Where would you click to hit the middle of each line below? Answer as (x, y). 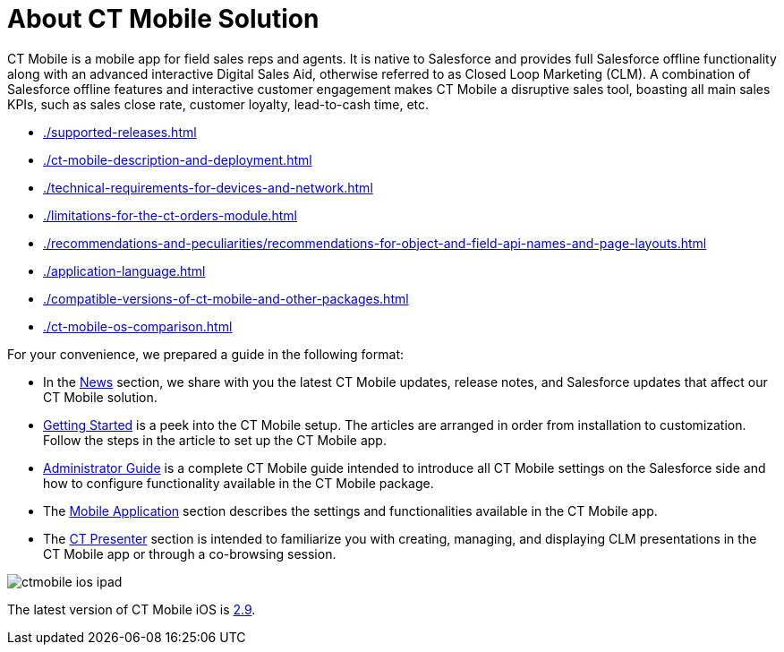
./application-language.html (124, 270)
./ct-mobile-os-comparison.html (138, 326)
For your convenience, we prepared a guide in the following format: (205, 354)
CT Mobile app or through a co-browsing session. (190, 553)
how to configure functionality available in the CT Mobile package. (239, 483)
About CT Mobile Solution (163, 19)
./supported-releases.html (120, 132)
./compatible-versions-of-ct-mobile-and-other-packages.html (226, 298)
